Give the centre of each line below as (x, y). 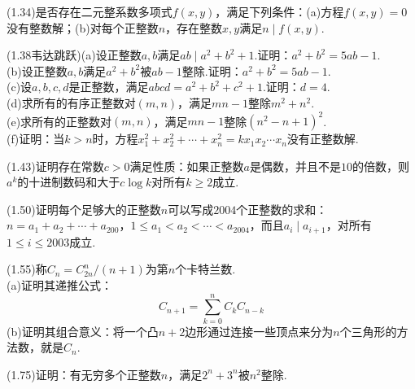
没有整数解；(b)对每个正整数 (83, 27)
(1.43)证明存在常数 (55, 166)
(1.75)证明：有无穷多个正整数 (84, 374)
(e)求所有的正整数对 (59, 121)
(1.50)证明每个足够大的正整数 (84, 209)
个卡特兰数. (205, 269)
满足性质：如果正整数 (187, 166)
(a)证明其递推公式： (59, 285)
